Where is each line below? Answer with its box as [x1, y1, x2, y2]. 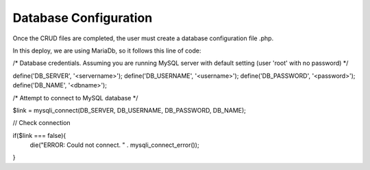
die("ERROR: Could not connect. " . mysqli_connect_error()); [29, 141, 199, 150]
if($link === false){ [12, 131, 66, 139]
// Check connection [12, 119, 71, 127]
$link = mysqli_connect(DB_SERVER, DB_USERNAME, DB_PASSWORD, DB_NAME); [12, 106, 247, 114]
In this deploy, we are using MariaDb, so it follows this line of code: [12, 46, 201, 55]
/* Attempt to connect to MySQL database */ [12, 94, 138, 102]
